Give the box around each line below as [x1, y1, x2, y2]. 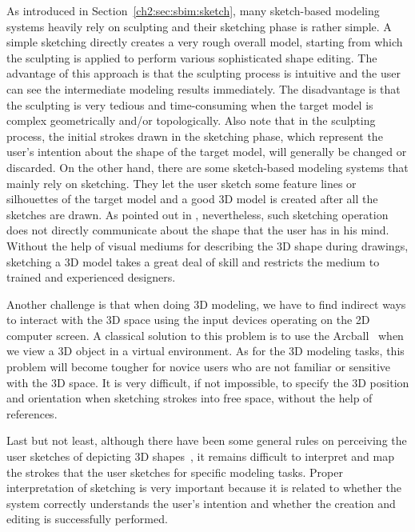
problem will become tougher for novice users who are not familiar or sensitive [6, 358, 391, 375]
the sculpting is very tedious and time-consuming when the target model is [6, 96, 373, 113]
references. [6, 405, 58, 422]
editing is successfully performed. [6, 510, 168, 527]
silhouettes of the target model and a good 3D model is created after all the [6, 190, 378, 207]
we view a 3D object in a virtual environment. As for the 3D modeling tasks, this [6, 342, 405, 359]
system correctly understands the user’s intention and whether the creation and [6, 494, 396, 511]
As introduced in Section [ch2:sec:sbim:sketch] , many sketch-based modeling [6, 2, 380, 18]
